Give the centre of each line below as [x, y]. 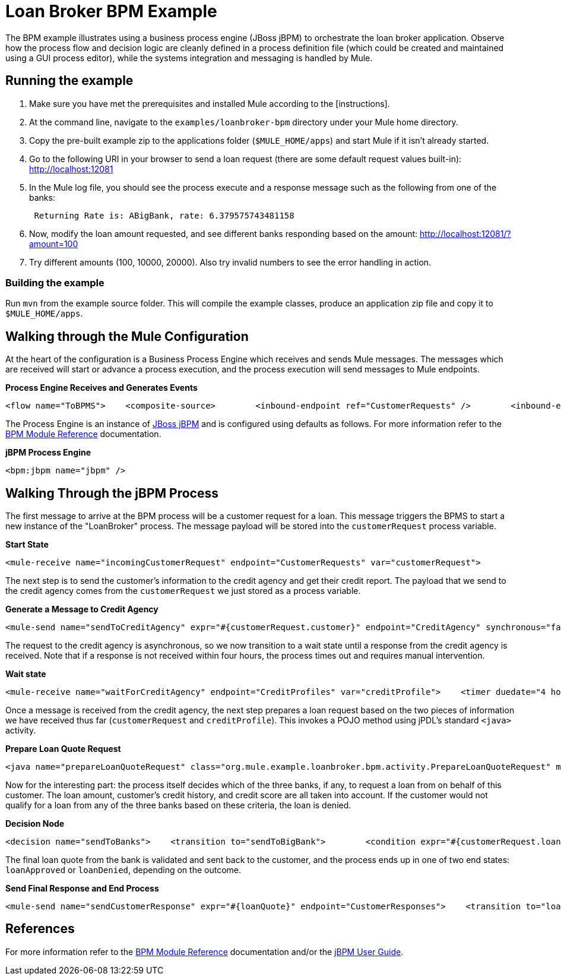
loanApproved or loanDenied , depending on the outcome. [123, 870]
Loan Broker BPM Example [111, 11]
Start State [27, 545]
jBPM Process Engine [48, 453]
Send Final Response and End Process [82, 889]
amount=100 [54, 244]
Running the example [69, 81]
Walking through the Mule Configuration [127, 336]
